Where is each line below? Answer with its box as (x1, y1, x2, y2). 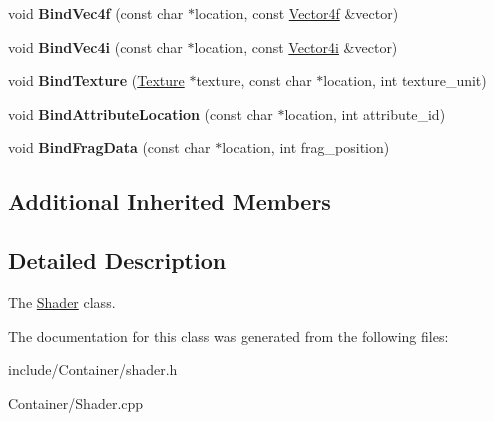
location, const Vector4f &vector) (194, 3, 399, 23)
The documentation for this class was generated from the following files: (8, 325, 449, 346)
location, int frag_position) (222, 137, 390, 158)
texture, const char (196, 70, 312, 91)
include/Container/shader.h (8, 359, 178, 380)
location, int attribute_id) (284, 103, 446, 124)
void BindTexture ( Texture (8, 70, 185, 91)
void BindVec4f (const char (8, 3, 184, 23)
